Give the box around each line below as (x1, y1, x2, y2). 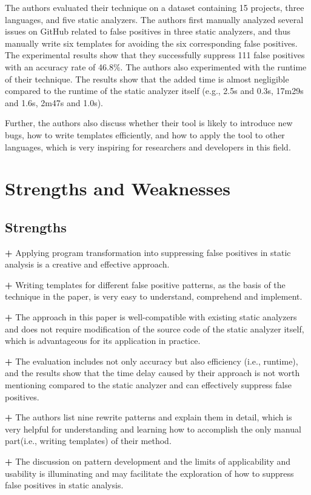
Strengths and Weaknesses (5, 176, 230, 201)
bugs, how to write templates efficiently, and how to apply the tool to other (5, 128, 285, 141)
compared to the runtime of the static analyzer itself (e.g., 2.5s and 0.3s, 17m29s (5, 84, 304, 97)
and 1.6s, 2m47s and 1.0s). (5, 96, 104, 109)
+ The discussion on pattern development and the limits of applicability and (5, 455, 291, 468)
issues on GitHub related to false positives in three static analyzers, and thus (5, 25, 291, 38)
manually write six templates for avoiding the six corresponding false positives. (5, 36, 298, 49)
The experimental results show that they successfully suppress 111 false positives (5, 49, 305, 61)
